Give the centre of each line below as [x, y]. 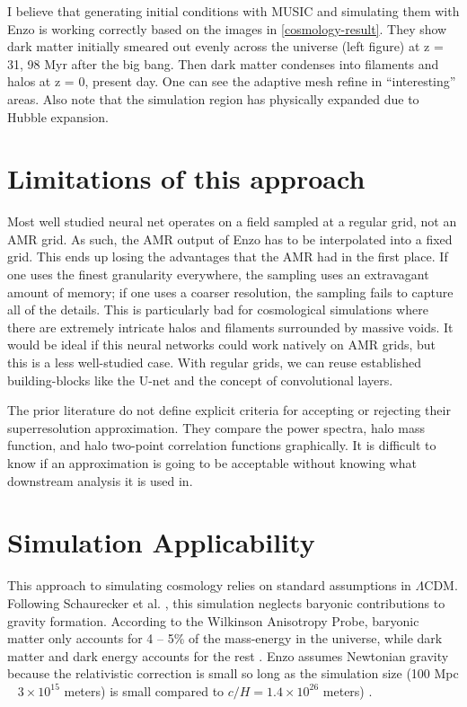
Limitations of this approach [186, 178]
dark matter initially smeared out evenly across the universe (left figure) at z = [225, 46]
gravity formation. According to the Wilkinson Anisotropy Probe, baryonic [213, 620]
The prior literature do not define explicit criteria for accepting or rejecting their [229, 410]
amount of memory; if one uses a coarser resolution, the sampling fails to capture [230, 292]
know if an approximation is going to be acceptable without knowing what [212, 463]
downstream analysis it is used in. [100, 480]
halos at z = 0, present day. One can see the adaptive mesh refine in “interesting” [232, 81]
